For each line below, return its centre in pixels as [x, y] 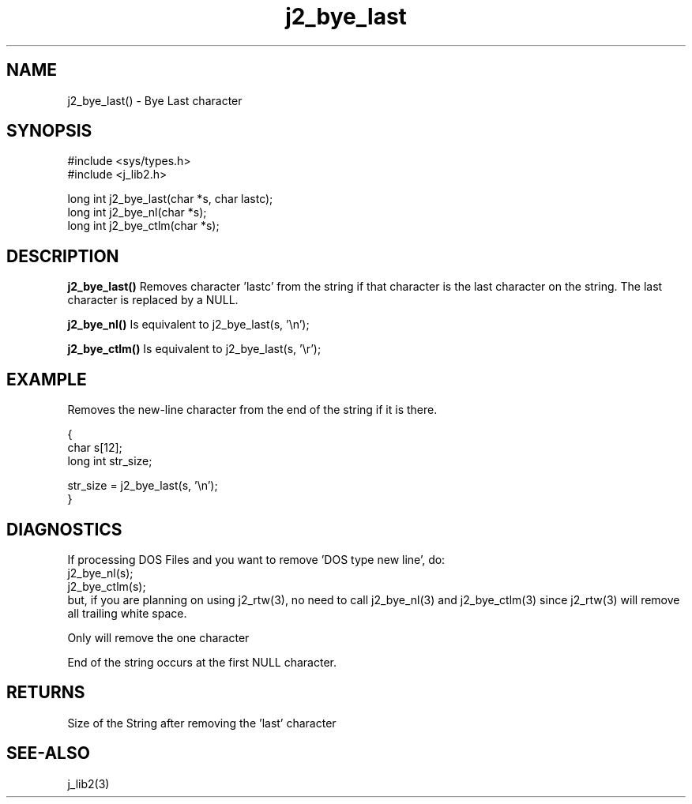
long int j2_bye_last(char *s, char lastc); [170, 199]
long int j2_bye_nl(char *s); [137, 212]
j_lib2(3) [88, 783]
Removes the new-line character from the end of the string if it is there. [252, 410]
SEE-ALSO [48, 753]
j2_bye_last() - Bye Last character [155, 100]
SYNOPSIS [49, 131]
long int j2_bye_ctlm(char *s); [143, 226]
